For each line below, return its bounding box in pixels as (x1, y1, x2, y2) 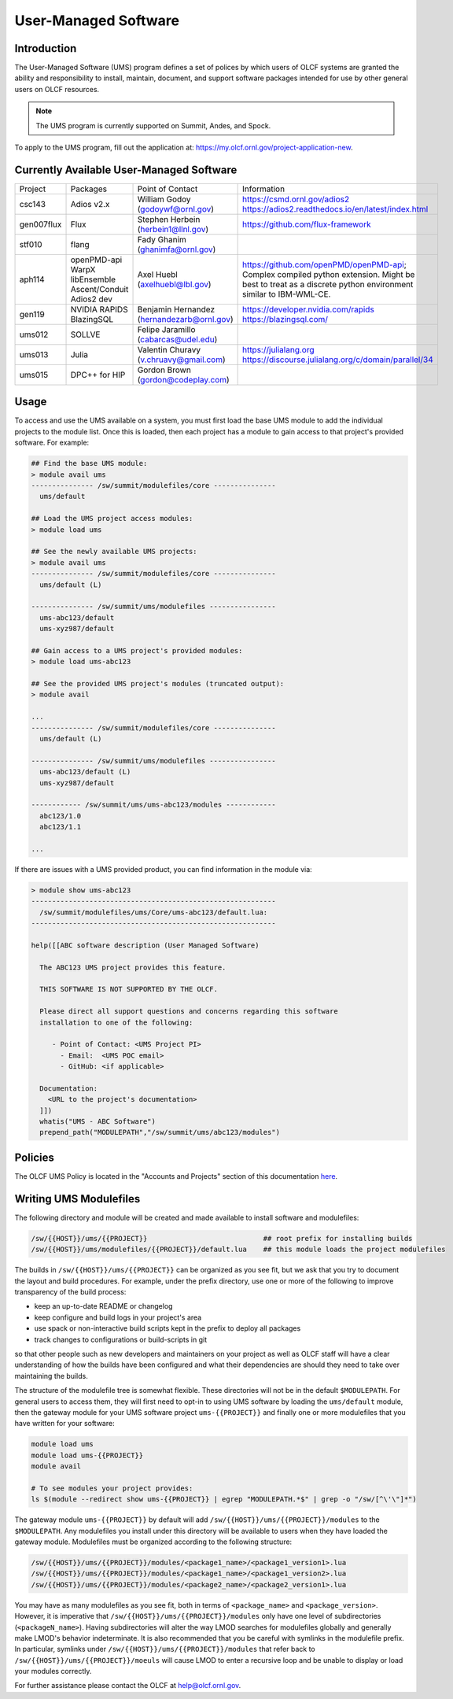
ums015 (19, 369, 49, 380)
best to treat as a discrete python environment (241, 279, 414, 290)
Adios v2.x (70, 198, 110, 209)
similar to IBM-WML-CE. (241, 288, 331, 299)
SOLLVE (70, 329, 101, 340)
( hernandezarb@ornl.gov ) (137, 313, 234, 324)
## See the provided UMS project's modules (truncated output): (31, 679, 285, 689)
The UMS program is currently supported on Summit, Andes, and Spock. (35, 120, 271, 130)
